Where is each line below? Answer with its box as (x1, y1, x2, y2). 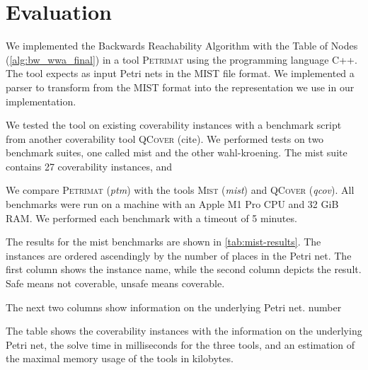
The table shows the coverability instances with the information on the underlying (6, 323, 362, 338)
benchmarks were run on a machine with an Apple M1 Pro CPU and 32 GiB (6, 197, 339, 212)
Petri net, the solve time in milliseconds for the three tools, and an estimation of (6, 337, 355, 352)
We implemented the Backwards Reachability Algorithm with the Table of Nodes (6, 38, 358, 53)
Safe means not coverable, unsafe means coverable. (6, 276, 225, 291)
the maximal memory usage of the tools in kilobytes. (6, 351, 234, 366)
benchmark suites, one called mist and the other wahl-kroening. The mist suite (6, 145, 347, 160)
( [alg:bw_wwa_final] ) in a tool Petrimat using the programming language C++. (6, 52, 357, 67)
